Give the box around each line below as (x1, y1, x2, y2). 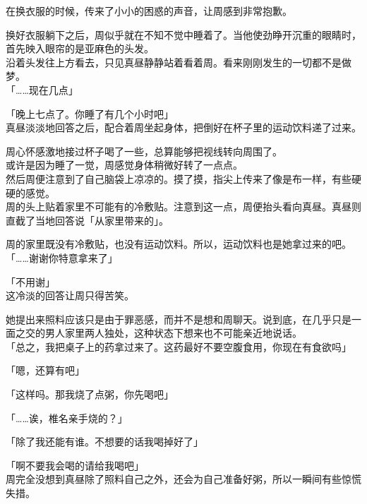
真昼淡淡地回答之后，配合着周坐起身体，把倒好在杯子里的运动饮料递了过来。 (6, 120, 361, 135)
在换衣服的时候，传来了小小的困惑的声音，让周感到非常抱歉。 (6, 4, 292, 18)
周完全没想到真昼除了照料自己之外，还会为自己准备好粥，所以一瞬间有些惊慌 (6, 472, 361, 486)
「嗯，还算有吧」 (6, 363, 85, 378)
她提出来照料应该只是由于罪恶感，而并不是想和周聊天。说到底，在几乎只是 (6, 311, 351, 326)
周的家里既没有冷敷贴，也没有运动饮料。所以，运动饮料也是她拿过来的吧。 (6, 236, 351, 251)
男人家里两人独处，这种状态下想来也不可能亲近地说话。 (44, 325, 302, 340)
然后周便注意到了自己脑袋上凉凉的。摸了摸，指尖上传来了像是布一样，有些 (6, 171, 351, 186)
